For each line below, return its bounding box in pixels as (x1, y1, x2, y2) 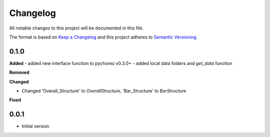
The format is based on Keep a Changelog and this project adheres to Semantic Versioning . (9, 34, 197, 40)
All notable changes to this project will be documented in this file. (9, 25, 144, 31)
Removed (9, 69, 29, 75)
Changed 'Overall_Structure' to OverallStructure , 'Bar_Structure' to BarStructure (21, 88, 186, 94)
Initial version (21, 123, 49, 129)
